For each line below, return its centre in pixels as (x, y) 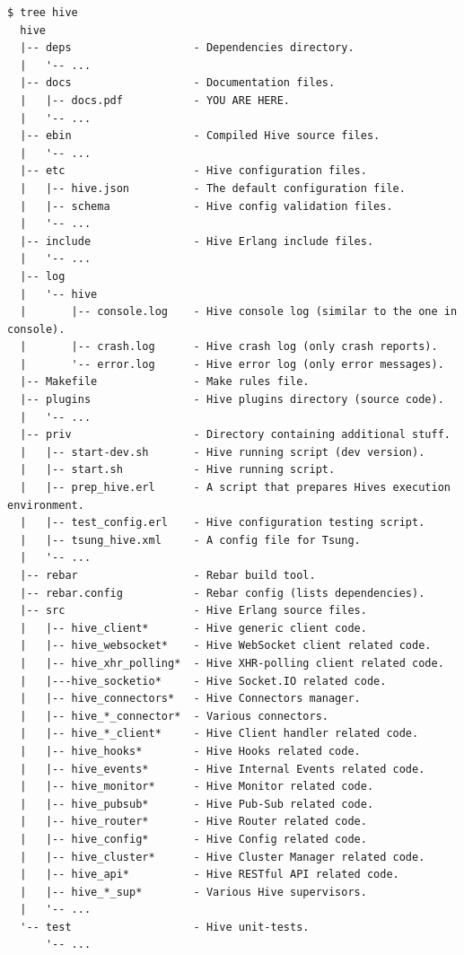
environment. (46, 505)
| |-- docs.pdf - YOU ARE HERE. (155, 100)
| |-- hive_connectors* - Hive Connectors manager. (190, 699)
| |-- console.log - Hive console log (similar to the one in (239, 312)
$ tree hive (43, 13)
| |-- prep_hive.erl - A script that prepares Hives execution (235, 488)
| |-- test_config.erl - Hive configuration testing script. (223, 523)
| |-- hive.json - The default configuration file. (213, 188)
